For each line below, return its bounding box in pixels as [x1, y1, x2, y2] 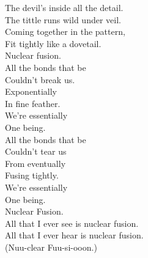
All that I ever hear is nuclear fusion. [5, 229, 144, 241]
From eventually [5, 157, 66, 169]
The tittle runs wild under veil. [5, 13, 121, 26]
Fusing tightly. [5, 169, 59, 182]
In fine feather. [5, 97, 61, 109]
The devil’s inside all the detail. [5, 1, 124, 13]
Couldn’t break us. [5, 73, 75, 86]
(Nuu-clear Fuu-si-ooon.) [5, 240, 97, 253]
